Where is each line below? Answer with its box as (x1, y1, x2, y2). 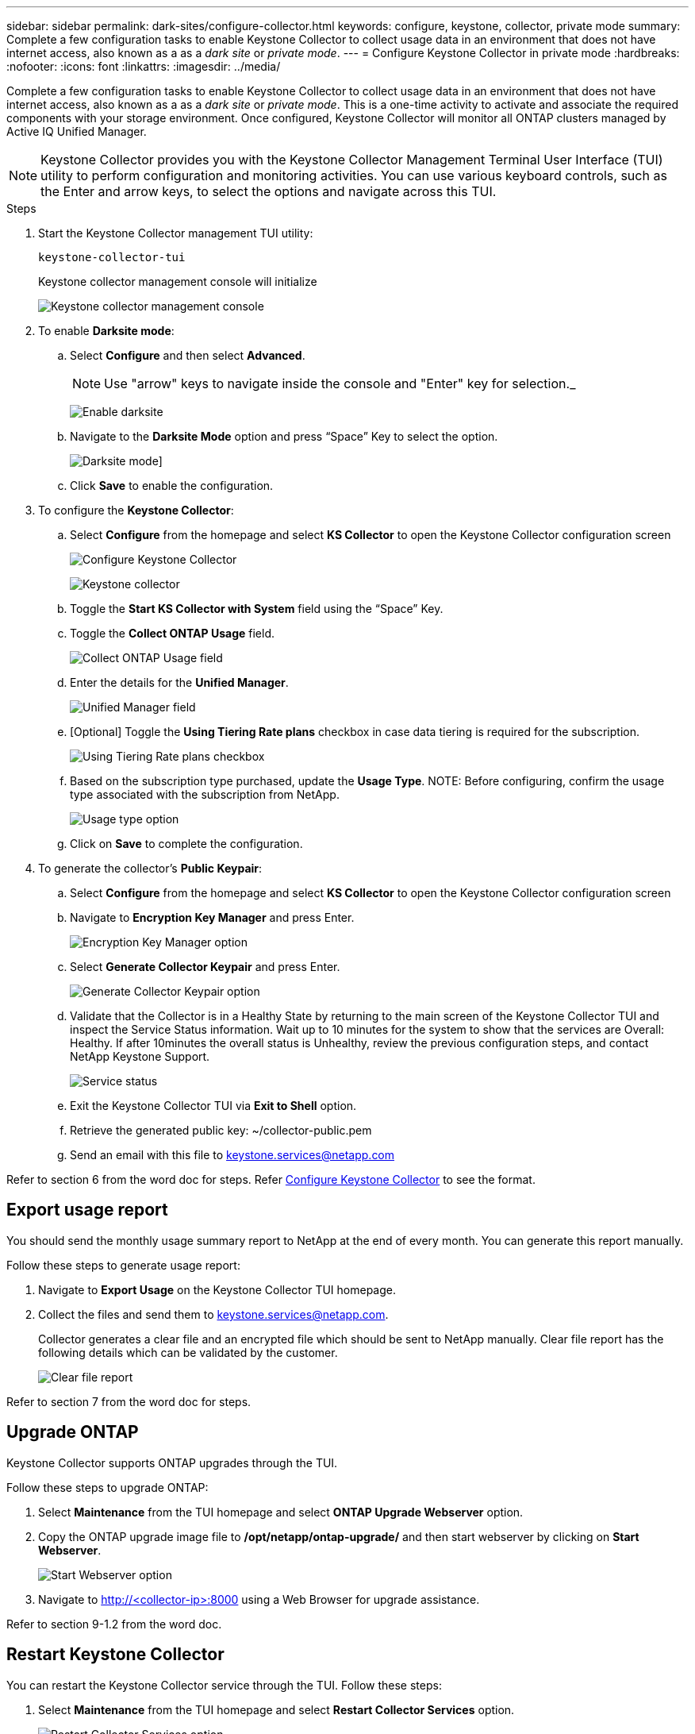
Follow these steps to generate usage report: (6, 1258, 240, 1272)
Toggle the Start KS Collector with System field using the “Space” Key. (70, 602, 443, 615)
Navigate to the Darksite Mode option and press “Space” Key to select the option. (70, 430, 498, 443)
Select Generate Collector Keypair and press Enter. (70, 960, 340, 973)
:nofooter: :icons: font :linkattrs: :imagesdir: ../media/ (6, 60, 281, 73)
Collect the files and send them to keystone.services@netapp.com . (38, 1307, 389, 1321)
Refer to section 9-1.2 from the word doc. (6, 1616, 222, 1631)
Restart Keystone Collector (6, 1644, 225, 1665)
